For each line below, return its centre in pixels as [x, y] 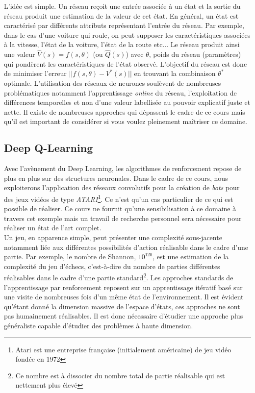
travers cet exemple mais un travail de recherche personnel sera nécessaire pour [123, 218]
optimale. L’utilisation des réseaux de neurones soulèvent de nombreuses [113, 83]
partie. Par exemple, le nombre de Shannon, [70, 257]
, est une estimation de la [191, 257]
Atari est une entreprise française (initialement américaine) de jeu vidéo [123, 349]
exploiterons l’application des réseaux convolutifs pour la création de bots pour [122, 187]
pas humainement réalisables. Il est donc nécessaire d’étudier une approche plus [124, 316]
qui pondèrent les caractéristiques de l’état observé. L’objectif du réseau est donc [126, 63]
